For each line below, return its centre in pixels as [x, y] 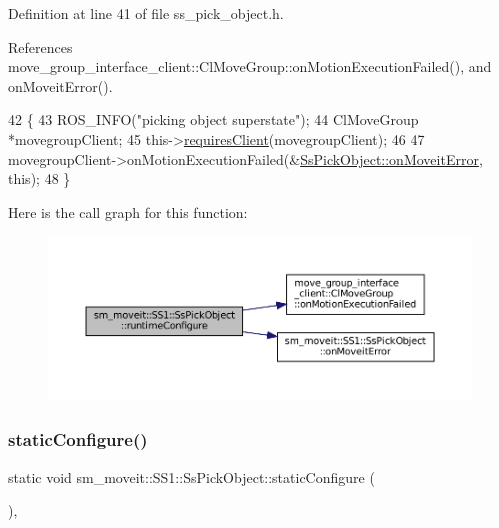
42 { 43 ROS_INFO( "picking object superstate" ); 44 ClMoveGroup [213, 119]
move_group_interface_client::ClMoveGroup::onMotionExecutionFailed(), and [250, 66]
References [40, 46]
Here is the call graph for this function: [128, 211]
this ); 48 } [39, 178]
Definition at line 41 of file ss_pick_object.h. [146, 13]
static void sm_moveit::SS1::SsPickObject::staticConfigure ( [191, 476]
